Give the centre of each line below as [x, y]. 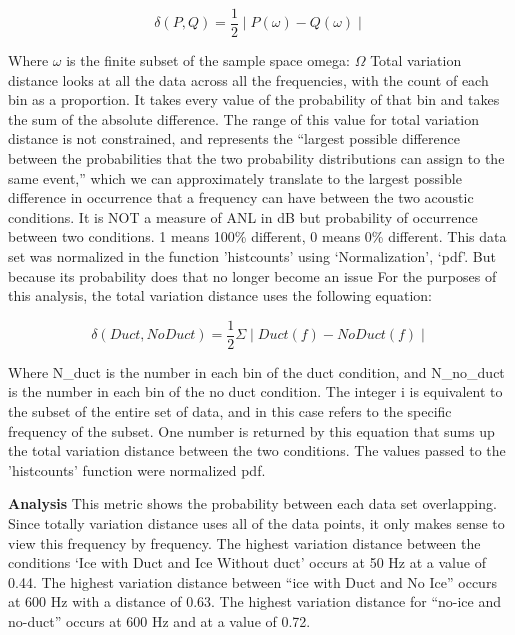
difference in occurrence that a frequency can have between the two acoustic [241, 197]
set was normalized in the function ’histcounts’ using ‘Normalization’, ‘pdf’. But [252, 256]
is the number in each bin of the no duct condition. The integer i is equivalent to [255, 391]
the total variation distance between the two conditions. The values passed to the [257, 450]
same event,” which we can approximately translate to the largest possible [235, 177]
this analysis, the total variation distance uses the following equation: [220, 295]
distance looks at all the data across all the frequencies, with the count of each [248, 79]
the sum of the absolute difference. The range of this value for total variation [243, 118]
